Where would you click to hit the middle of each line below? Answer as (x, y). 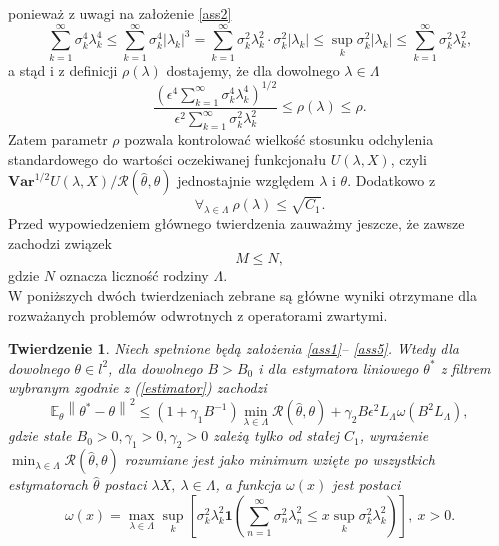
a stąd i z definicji (63, 69)
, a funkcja (248, 484)
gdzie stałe (40, 435)
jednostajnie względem (246, 180)
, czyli (408, 158)
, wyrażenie (394, 435)
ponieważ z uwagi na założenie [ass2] (120, 13)
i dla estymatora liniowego (338, 367)
